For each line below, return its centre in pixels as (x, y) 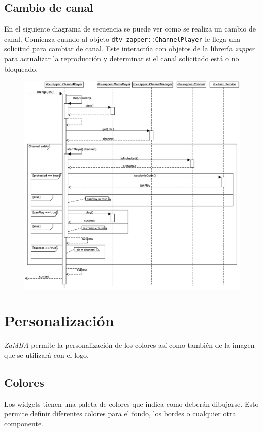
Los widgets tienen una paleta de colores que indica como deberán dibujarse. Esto (131, 403)
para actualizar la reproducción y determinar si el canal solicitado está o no (122, 59)
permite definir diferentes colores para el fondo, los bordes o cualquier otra (120, 413)
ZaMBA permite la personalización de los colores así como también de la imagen (129, 345)
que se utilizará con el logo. (46, 354)
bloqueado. (21, 68)
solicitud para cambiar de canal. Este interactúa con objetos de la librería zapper (129, 49)
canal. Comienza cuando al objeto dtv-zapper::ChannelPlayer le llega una (122, 38)
